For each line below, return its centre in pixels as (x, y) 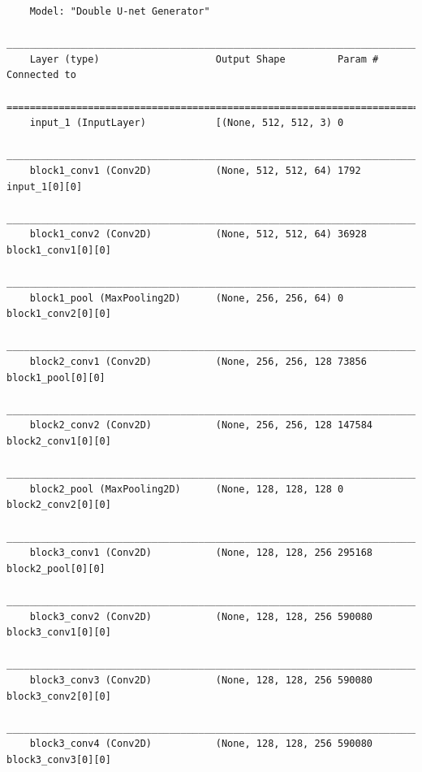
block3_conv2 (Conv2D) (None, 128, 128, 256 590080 (201, 616)
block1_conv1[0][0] (59, 250)
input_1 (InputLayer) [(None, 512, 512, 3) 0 (187, 123)
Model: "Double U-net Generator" (120, 11)
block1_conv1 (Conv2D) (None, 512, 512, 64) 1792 (195, 170)
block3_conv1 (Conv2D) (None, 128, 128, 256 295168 (201, 553)
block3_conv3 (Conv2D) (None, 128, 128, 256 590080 (201, 680)
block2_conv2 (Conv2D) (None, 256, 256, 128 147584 (201, 425)
